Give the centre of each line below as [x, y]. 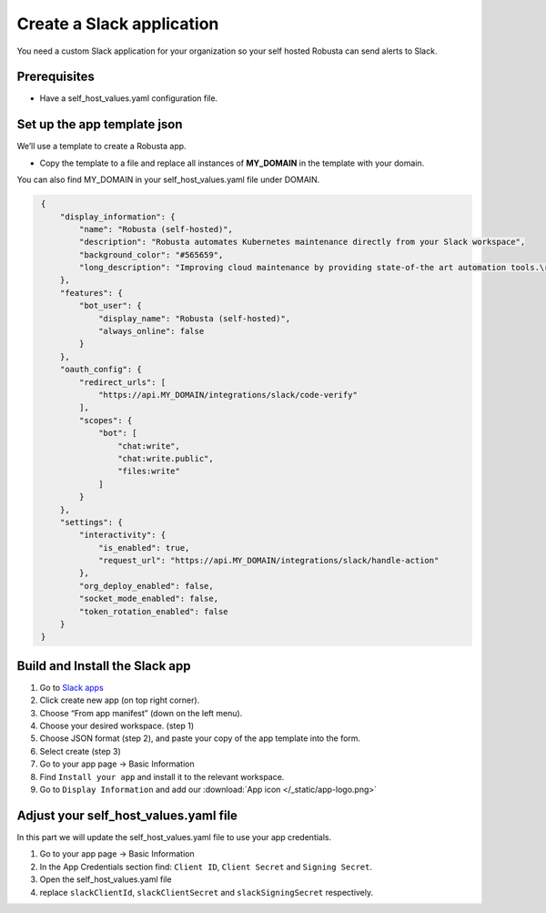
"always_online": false [152, 331]
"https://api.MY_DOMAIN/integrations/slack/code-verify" [228, 395]
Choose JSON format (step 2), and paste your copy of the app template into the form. [200, 738]
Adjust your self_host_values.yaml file [127, 815]
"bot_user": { [111, 306]
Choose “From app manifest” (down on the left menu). [141, 713]
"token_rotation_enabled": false [153, 611]
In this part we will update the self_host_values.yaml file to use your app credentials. [174, 837]
